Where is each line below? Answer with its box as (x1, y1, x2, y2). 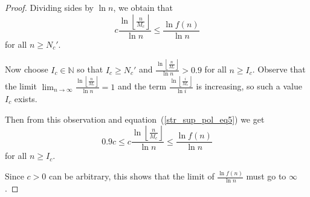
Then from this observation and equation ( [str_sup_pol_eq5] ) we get (5, 112, 265, 125)
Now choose (5, 63, 48, 76)
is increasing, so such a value (196, 80, 302, 92)
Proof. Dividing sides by (5, 1, 94, 13)
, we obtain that (113, 1, 173, 13)
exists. (14, 92, 37, 105)
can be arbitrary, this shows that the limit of (48, 170, 215, 182)
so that (77, 63, 103, 76)
